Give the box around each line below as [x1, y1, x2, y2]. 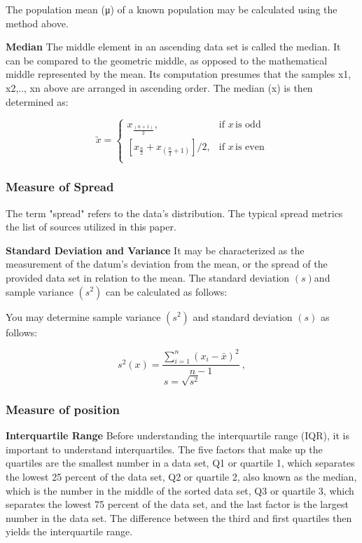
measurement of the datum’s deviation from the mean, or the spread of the [6, 256, 328, 271]
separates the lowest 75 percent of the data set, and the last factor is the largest [6, 497, 349, 511]
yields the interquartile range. [6, 524, 133, 539]
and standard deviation [193, 309, 293, 324]
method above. [6, 15, 69, 30]
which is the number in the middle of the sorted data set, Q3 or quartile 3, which [6, 483, 354, 497]
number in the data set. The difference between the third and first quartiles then [6, 510, 352, 525]
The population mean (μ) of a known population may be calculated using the [6, 2, 337, 16]
